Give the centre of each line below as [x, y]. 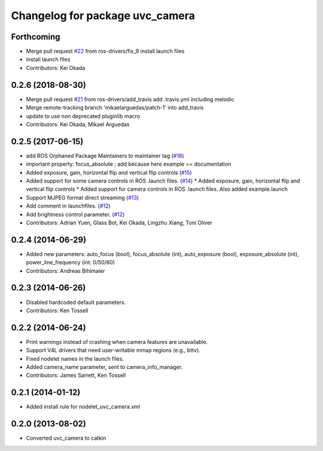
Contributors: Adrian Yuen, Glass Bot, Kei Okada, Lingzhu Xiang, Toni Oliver [119, 223]
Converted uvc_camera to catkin [66, 438]
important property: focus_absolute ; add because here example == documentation [129, 164]
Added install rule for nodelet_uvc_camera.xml [83, 407]
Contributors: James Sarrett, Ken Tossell [76, 375]
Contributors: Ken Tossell [57, 310]
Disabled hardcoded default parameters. [76, 302]
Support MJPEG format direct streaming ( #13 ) [83, 197]
